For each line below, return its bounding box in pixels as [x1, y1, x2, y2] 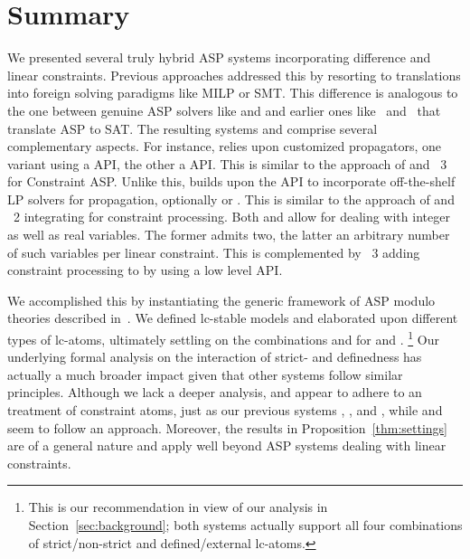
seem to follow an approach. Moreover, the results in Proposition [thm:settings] [7, 418, 447, 437]
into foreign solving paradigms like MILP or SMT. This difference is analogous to [7, 83, 458, 102]
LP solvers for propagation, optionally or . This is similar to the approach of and [7, 189, 455, 208]
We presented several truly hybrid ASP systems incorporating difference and [7, 48, 431, 67]
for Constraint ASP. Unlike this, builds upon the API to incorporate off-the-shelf [7, 172, 456, 191]
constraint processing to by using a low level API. [7, 261, 283, 279]
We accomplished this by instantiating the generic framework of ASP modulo [7, 290, 436, 309]
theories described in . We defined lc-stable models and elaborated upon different [7, 308, 458, 327]
